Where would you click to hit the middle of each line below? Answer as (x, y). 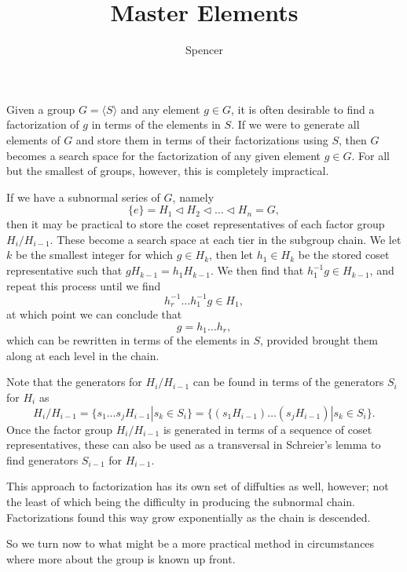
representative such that (64, 270)
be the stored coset (344, 255)
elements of (33, 139)
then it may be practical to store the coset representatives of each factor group (196, 224)
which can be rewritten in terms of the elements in (128, 340)
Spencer (204, 50)
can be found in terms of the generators (288, 382)
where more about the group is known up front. (121, 558)
